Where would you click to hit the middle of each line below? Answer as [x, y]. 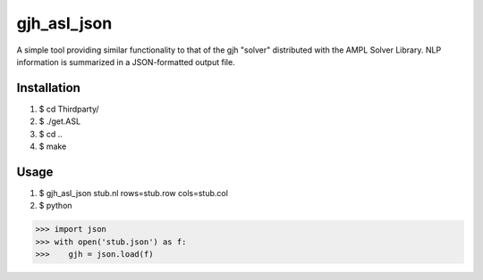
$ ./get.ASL [59, 121]
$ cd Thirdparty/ [69, 109]
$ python [55, 206]
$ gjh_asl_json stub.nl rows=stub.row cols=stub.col [133, 193]
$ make [53, 146]
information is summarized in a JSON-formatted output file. [126, 62]
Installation [48, 88]
